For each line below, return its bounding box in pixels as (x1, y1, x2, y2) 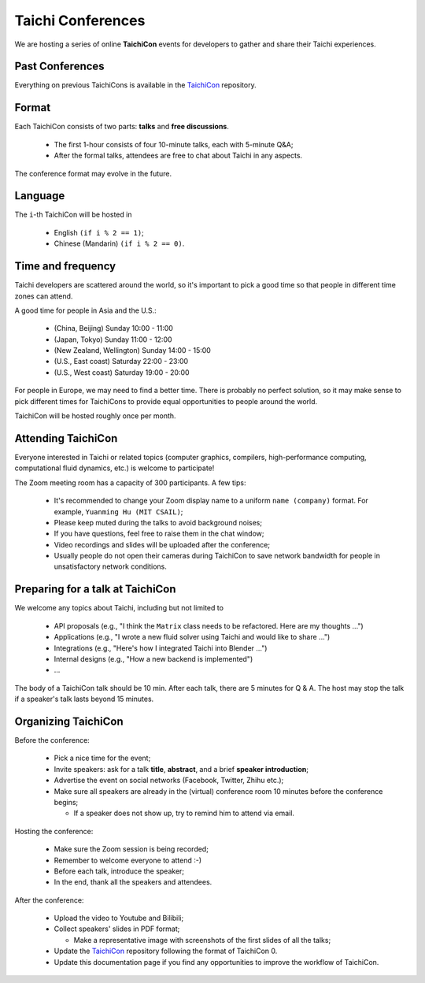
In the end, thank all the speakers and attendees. (54, 877, 213, 887)
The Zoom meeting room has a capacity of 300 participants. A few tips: (14, 477, 246, 488)
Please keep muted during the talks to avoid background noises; (54, 517, 263, 527)
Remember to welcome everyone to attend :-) (54, 855, 202, 865)
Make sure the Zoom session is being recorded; (54, 844, 209, 854)
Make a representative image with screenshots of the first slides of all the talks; (73, 935, 331, 944)
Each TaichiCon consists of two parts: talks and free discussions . (14, 122, 230, 132)
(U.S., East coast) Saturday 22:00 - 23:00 (54, 357, 189, 366)
